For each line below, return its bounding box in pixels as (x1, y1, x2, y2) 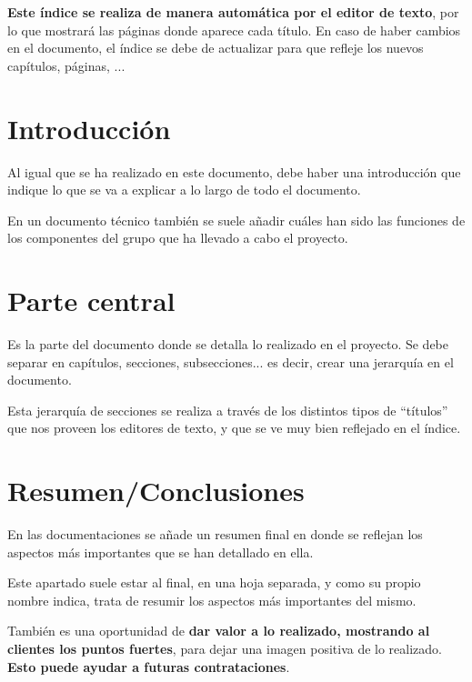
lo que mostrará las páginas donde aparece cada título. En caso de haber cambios (7, 20, 461, 39)
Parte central (7, 282, 176, 319)
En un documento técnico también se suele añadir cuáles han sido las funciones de (7, 210, 466, 229)
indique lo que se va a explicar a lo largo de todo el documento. (7, 180, 361, 199)
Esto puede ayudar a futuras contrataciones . (7, 657, 290, 676)
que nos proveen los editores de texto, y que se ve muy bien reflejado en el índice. (7, 418, 461, 437)
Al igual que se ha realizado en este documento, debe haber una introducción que (7, 162, 461, 181)
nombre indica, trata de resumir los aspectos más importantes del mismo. (7, 590, 417, 609)
